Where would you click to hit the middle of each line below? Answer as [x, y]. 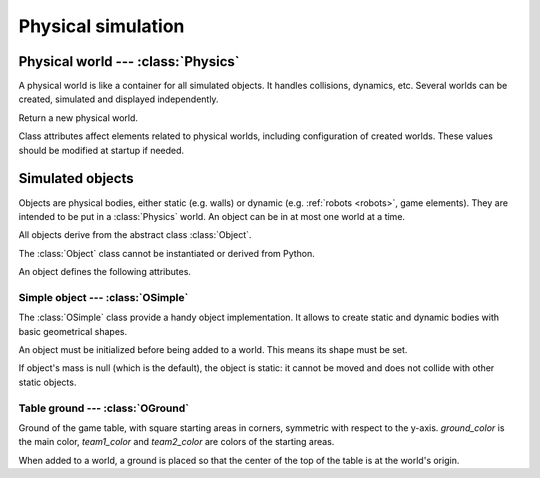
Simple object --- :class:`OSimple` [103, 297]
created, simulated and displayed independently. [118, 99]
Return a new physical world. [78, 117]
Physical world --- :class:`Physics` [129, 61]
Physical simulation [101, 26]
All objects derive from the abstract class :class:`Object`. [135, 235]
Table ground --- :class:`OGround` [104, 408]
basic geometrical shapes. [73, 331]
